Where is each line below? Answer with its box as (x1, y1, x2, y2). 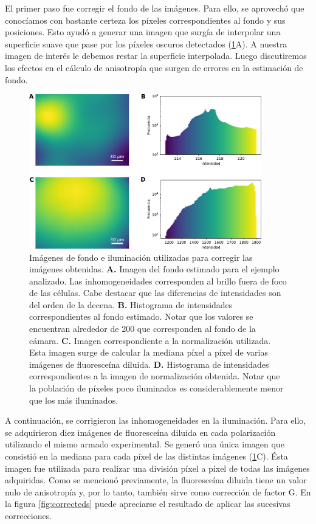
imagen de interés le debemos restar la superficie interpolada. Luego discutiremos (5, 49, 307, 62)
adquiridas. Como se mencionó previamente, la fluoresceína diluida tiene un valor (5, 474, 307, 486)
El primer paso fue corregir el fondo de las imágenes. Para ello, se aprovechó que (5, 2, 304, 14)
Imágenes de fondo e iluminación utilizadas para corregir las (29, 250, 253, 263)
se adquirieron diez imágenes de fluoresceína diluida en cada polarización (5, 426, 276, 438)
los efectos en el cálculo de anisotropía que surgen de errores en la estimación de (5, 61, 303, 74)
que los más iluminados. (29, 393, 118, 406)
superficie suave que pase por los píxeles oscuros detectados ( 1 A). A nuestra (5, 37, 287, 50)
